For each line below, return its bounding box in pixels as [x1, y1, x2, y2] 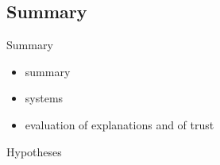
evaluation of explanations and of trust [25, 116, 214, 132]
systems [25, 90, 64, 106]
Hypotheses [6, 143, 62, 159]
